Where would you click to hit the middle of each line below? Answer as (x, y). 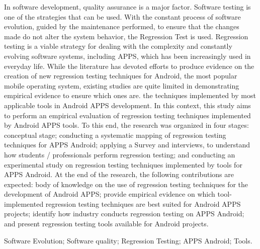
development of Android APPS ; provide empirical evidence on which (110, 194)
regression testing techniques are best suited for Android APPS (143, 203)
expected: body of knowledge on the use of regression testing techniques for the (126, 184)
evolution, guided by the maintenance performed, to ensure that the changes (122, 26)
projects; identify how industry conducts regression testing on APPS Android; (124, 214)
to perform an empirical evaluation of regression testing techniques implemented (127, 115)
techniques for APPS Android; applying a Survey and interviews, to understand (127, 145)
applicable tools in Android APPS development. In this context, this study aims (127, 105)
